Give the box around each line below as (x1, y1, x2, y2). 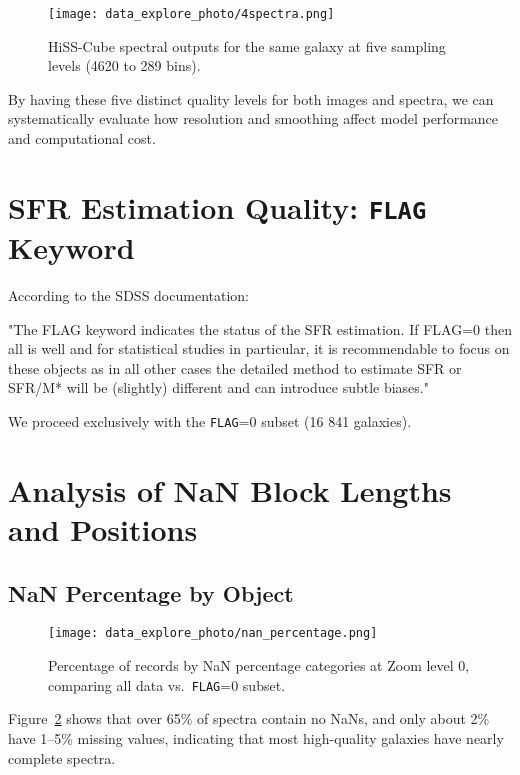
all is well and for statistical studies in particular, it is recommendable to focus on (8, 338, 510, 359)
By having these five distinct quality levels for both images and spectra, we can (8, 88, 494, 109)
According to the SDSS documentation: (8, 285, 249, 306)
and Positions (8, 509, 198, 550)
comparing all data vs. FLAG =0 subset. (48, 674, 285, 695)
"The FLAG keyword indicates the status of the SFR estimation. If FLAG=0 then (8, 318, 512, 339)
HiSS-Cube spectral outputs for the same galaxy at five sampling (48, 35, 446, 56)
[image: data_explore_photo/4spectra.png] (48, 7, 335, 21)
